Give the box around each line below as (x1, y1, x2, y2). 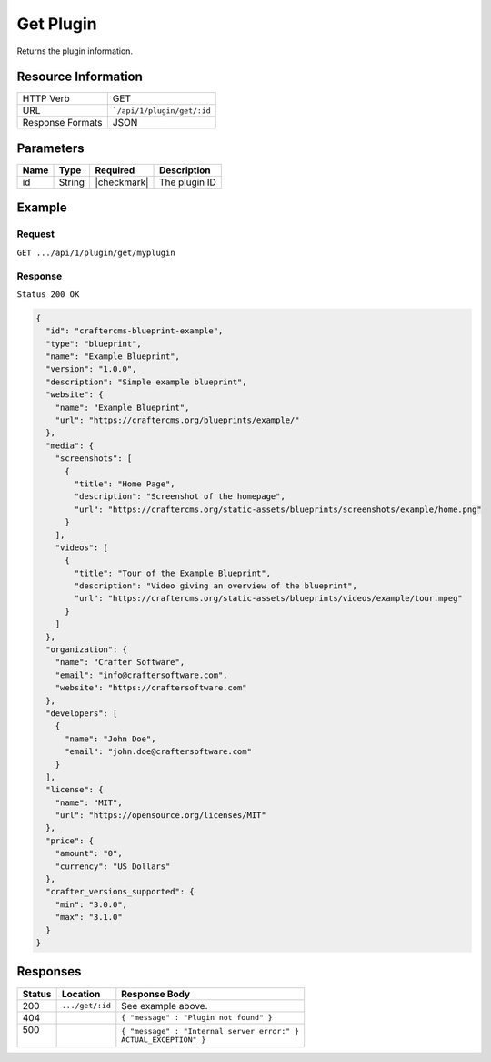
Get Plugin (16, 14, 97, 34)
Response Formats (22, 117, 103, 129)
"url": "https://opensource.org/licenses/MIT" (55, 811, 267, 821)
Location (61, 987, 101, 1000)
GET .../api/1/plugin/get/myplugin (16, 247, 176, 258)
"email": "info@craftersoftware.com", (55, 669, 228, 680)
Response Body (121, 987, 191, 1000)
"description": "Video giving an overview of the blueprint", (74, 581, 358, 591)
